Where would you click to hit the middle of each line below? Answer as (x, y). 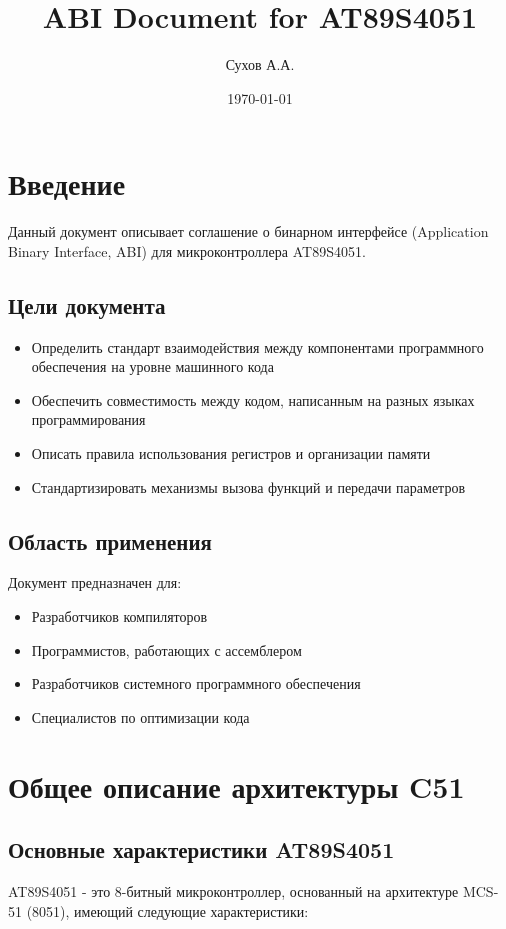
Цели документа (87, 304)
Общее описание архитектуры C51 (236, 785)
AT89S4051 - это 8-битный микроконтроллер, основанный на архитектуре (233, 890)
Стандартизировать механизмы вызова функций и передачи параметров (248, 486)
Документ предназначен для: (95, 582)
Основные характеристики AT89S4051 (201, 849)
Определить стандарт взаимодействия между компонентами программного (257, 346)
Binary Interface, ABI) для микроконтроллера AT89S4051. (187, 250)
